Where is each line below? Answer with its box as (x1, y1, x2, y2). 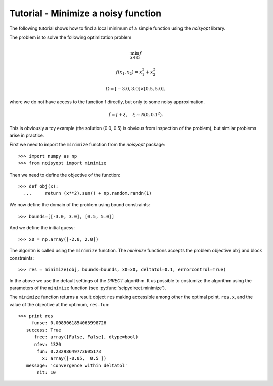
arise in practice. (9, 132, 44, 138)
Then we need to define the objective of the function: (9, 171, 121, 178)
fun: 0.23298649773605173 (37, 348, 101, 354)
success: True (26, 327, 61, 333)
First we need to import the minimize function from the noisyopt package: (9, 142, 165, 148)
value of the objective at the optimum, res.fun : (9, 301, 110, 307)
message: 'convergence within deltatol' (26, 362, 128, 368)
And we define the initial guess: (9, 225, 75, 231)
